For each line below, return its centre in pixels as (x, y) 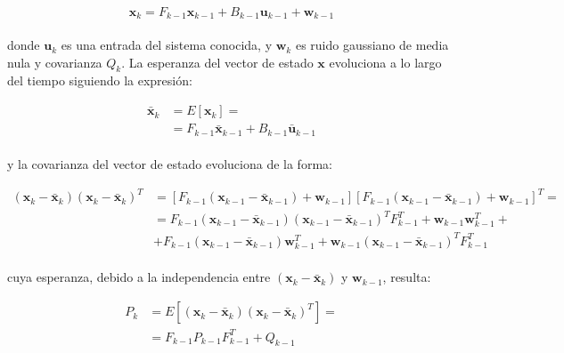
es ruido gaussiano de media (372, 45)
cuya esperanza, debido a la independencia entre (139, 277)
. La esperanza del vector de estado (217, 62)
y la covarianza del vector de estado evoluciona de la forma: (170, 164)
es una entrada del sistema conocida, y (167, 45)
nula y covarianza (55, 62)
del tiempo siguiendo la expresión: (100, 80)
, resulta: (407, 277)
